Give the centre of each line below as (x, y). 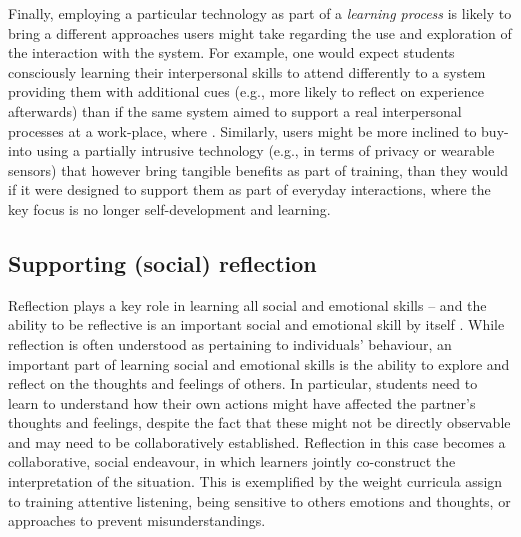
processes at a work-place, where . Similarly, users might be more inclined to (242, 130)
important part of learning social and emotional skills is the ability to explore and (259, 363)
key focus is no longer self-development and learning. (169, 208)
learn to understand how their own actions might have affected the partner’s (242, 402)
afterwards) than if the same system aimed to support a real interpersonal (235, 110)
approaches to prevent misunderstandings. (137, 520)
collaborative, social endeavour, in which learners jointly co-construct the (232, 461)
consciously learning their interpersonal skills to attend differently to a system (247, 71)
